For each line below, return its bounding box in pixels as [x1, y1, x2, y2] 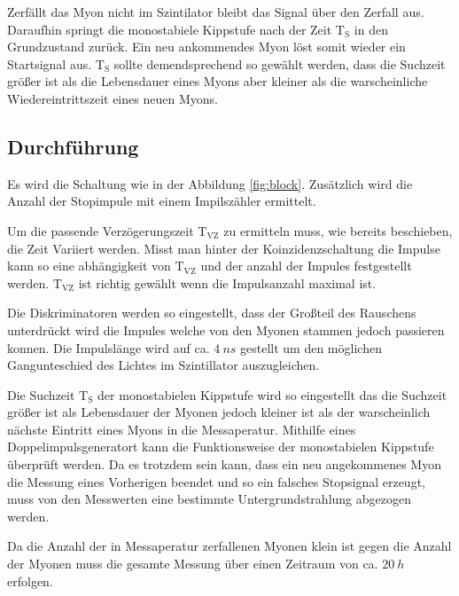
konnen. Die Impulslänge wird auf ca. [7, 338, 210, 357]
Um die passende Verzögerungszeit [7, 221, 194, 239]
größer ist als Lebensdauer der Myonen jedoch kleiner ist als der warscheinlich [7, 403, 431, 421]
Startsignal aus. [7, 54, 92, 73]
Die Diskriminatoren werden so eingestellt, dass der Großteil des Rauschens [7, 303, 416, 322]
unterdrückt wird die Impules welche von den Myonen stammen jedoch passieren [7, 320, 445, 339]
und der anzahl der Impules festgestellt [200, 256, 412, 275]
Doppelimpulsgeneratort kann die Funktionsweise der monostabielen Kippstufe [7, 437, 434, 456]
